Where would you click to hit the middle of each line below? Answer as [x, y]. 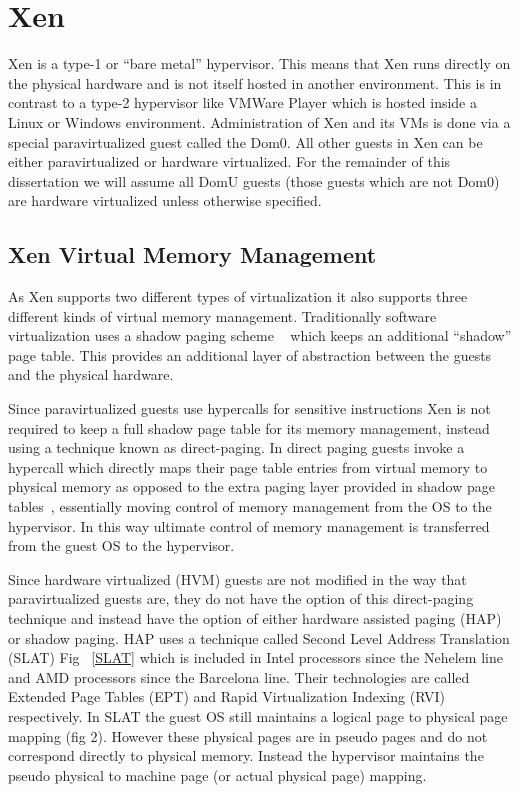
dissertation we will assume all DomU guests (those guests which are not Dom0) [254, 180]
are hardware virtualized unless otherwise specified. [165, 200]
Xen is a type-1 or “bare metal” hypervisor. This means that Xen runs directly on [259, 63]
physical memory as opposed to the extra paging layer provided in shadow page [251, 486]
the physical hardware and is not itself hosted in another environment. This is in [255, 82]
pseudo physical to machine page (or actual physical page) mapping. [217, 774]
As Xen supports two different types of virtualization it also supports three [238, 296]
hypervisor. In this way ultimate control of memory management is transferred [249, 525]
